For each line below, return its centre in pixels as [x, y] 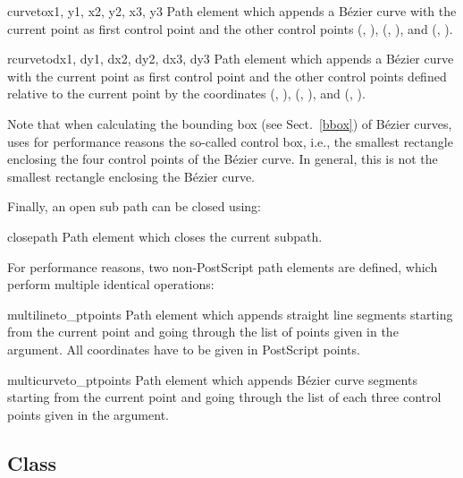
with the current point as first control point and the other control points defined [227, 76]
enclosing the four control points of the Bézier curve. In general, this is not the [223, 159]
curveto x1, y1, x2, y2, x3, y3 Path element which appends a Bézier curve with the [232, 11]
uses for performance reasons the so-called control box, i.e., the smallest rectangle [230, 141]
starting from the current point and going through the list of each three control [224, 397]
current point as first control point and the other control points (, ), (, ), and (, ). [230, 28]
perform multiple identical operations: [111, 284]
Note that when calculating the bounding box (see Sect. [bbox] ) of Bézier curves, [230, 123]
